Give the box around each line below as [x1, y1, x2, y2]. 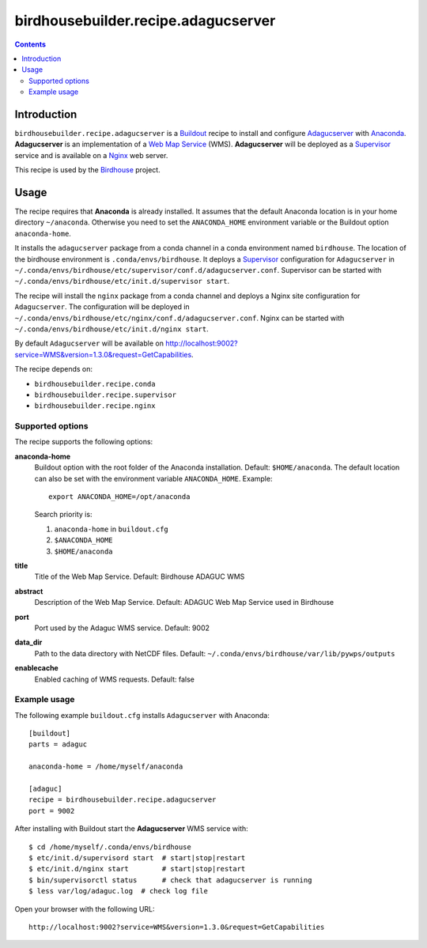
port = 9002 [28, 806, 75, 815]
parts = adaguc [28, 740, 88, 749]
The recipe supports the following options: [14, 437, 153, 447]
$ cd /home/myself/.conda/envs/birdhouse [28, 842, 191, 852]
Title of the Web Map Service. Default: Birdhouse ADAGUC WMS [34, 572, 245, 581]
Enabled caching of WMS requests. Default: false [34, 674, 195, 684]
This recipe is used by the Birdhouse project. [14, 165, 161, 175]
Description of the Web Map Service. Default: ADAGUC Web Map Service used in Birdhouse [34, 598, 334, 607]
